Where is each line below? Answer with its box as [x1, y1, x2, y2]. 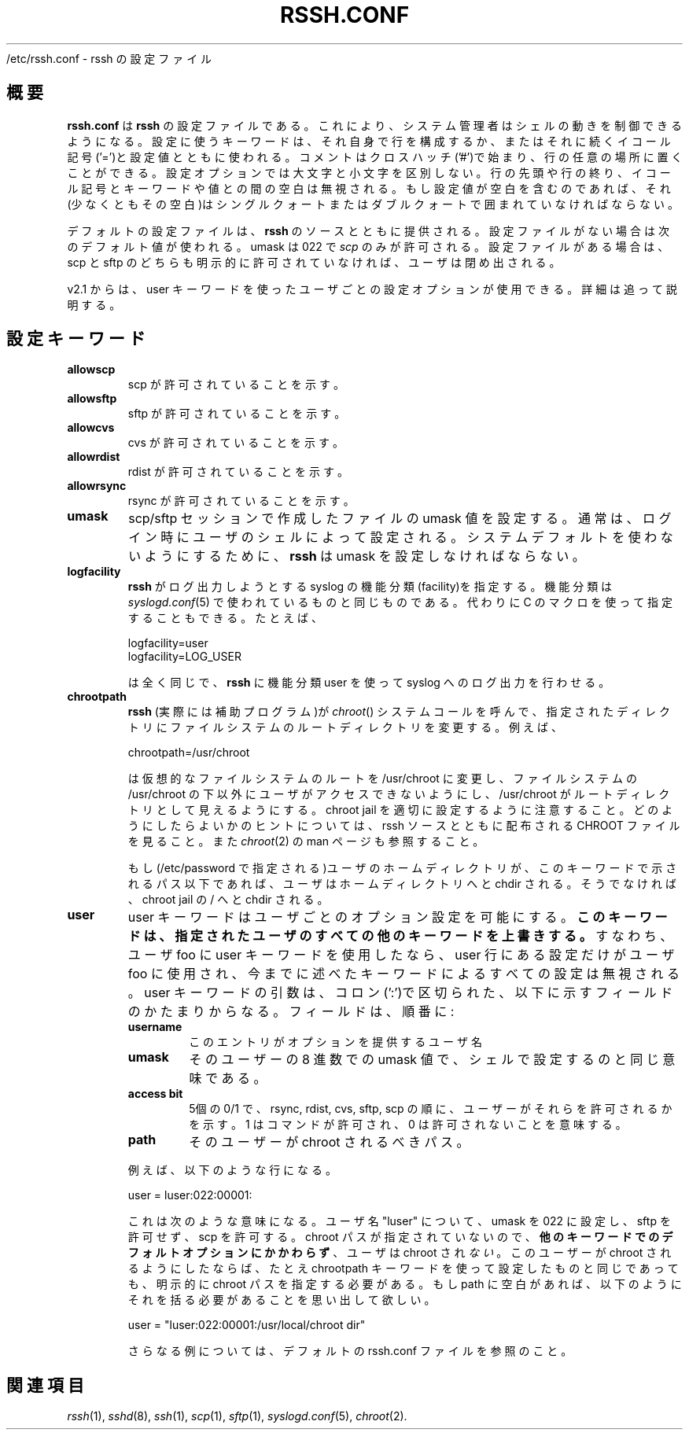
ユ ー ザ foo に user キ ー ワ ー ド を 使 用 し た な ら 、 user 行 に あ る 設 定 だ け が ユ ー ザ [127, 947, 675, 963]
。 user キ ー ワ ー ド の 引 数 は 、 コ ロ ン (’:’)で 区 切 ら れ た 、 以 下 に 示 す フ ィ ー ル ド [127, 985, 673, 1001]
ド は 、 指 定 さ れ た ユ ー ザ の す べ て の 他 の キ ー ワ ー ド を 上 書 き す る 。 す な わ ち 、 [127, 928, 673, 944]
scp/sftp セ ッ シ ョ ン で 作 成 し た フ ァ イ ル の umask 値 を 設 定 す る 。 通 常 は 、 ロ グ [128, 510, 672, 527]
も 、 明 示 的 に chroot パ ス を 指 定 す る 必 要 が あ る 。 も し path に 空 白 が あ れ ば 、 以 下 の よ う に [127, 1277, 682, 1291]
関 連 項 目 [6, 1375, 84, 1395]
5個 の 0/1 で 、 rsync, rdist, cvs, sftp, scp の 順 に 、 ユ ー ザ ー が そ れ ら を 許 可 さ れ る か [189, 1102, 672, 1116]
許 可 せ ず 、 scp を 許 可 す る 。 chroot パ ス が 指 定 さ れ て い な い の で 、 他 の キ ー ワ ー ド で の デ [127, 1230, 673, 1244]
